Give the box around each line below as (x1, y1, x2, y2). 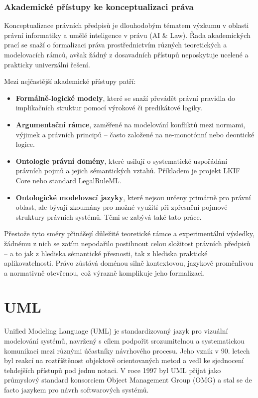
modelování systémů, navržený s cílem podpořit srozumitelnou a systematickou (4, 336, 245, 346)
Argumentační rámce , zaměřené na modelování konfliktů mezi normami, (15, 119, 246, 129)
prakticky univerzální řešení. (4, 59, 90, 69)
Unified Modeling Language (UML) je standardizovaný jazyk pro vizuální (4, 326, 228, 336)
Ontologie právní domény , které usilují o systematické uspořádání (15, 155, 228, 166)
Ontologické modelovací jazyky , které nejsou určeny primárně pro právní (15, 192, 251, 202)
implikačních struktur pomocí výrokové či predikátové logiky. (15, 102, 202, 113)
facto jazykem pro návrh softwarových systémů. (4, 384, 149, 395)
